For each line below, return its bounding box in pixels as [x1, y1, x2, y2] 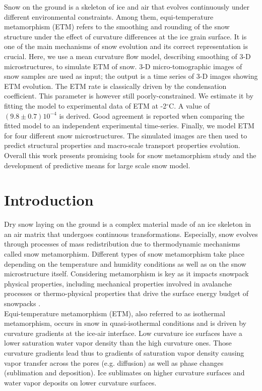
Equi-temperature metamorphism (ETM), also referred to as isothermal [4, 308, 225, 318]
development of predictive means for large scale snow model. [4, 160, 190, 170]
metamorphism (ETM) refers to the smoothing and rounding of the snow [4, 21, 230, 32]
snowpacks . [4, 298, 41, 308]
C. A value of [169, 100, 210, 111]
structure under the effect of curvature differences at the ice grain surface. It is [4, 31, 247, 41]
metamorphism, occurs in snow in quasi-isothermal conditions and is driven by [4, 318, 246, 328]
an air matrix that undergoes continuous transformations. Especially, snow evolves [4, 228, 258, 239]
